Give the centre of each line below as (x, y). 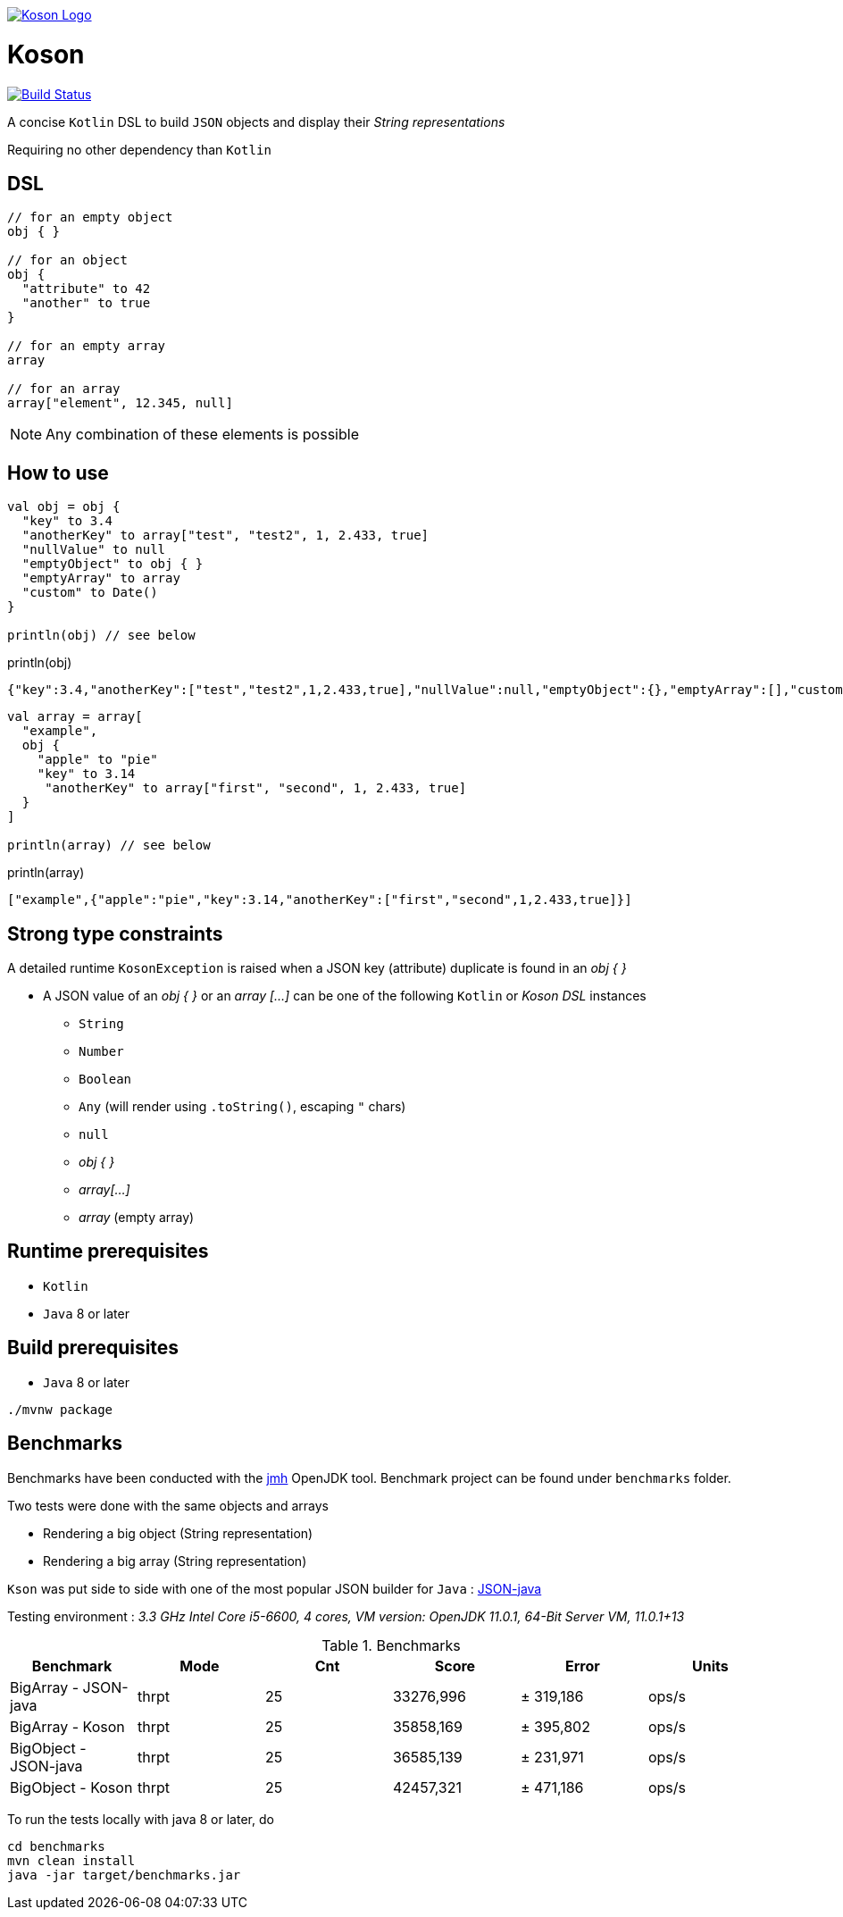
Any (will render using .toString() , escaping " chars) (242, 1107)
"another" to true (86, 303)
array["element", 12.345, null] (120, 403)
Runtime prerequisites (108, 1251)
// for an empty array (87, 346)
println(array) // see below (109, 845)
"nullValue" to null (94, 550)
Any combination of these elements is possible (202, 435)
